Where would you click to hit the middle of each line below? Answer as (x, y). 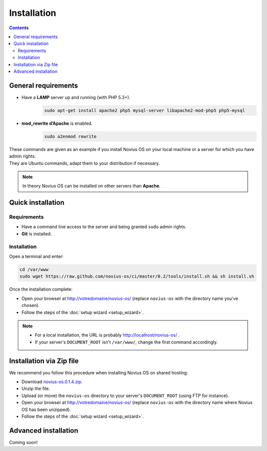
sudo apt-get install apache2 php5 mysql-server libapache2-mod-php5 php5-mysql (145, 110)
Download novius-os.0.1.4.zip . (52, 382)
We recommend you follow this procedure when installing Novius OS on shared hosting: (99, 373)
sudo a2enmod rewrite (70, 136)
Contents (19, 28)
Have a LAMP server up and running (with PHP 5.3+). (76, 97)
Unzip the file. (36, 389)
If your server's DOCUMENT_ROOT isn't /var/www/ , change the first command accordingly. (126, 342)
